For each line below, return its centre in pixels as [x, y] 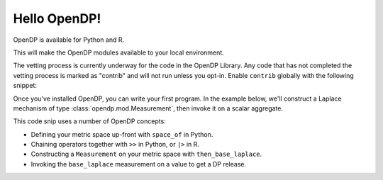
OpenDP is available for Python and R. [68, 40]
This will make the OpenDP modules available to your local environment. [119, 52]
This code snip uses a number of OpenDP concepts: [89, 121]
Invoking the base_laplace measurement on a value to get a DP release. [139, 164]
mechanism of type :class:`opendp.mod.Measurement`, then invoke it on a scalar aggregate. [148, 108]
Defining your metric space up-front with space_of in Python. [122, 134]
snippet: [25, 86]
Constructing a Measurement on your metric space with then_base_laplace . [146, 154]
